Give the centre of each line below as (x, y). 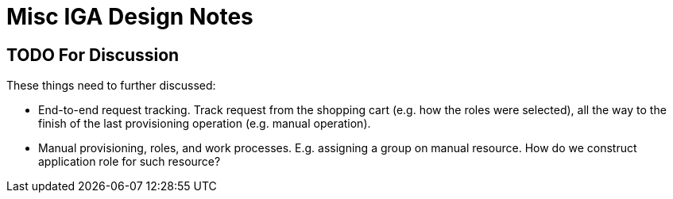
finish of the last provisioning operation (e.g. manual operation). (205, 124)
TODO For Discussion (93, 55)
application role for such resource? (130, 162)
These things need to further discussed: (111, 86)
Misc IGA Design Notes (130, 17)
